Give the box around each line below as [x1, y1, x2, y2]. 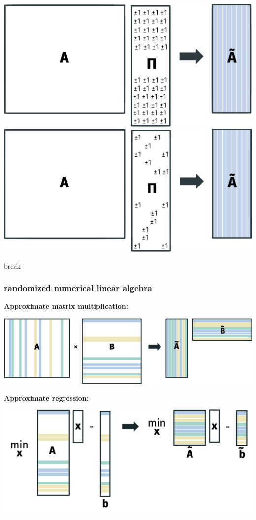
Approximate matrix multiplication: [4, 301, 128, 311]
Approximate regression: [4, 392, 89, 403]
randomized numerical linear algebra [4, 282, 152, 294]
